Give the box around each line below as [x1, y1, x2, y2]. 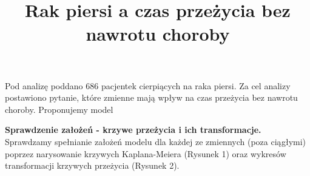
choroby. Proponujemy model [5, 103, 113, 115]
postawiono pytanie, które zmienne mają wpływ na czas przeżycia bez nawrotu [5, 91, 298, 104]
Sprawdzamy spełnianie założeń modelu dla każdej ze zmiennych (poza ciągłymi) [5, 135, 306, 147]
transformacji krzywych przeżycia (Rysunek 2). [5, 159, 180, 172]
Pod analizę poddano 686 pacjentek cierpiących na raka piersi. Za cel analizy [5, 79, 291, 92]
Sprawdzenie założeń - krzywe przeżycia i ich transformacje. [5, 123, 261, 136]
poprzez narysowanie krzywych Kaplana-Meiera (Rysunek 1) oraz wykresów [5, 147, 286, 160]
